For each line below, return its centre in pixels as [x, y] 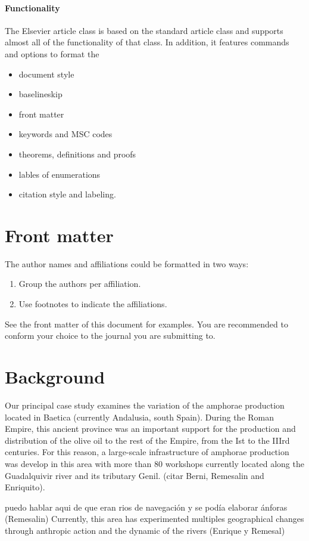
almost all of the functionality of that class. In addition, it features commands [147, 42]
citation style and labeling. [67, 194]
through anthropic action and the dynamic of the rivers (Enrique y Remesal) [145, 530]
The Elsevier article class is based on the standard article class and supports [144, 30]
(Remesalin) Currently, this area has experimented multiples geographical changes [154, 519]
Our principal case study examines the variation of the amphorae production [145, 405]
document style [46, 74]
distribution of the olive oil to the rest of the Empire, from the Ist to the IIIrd [147, 440]
